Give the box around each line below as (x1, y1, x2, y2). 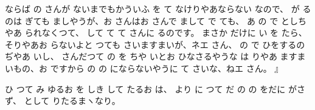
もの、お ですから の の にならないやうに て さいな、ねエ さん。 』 (13, 61, 283, 74)
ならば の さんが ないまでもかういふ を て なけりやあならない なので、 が (5, 2, 300, 15)
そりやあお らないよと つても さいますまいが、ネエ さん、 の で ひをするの (5, 38, 305, 50)
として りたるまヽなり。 (24, 94, 120, 107)
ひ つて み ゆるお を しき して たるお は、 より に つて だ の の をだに (5, 82, 286, 95)
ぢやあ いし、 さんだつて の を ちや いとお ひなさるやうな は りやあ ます (5, 50, 297, 63)
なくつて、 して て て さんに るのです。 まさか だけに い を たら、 (41, 26, 307, 39)
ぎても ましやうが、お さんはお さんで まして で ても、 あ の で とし (24, 14, 298, 27)
